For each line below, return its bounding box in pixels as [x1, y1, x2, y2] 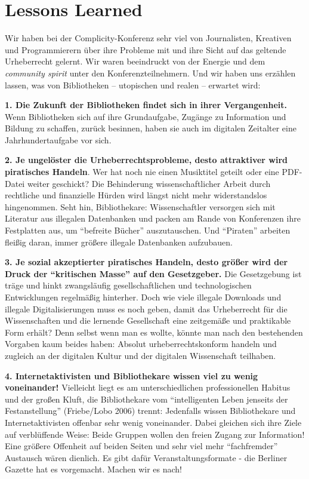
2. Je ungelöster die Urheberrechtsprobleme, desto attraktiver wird [5, 153, 288, 166]
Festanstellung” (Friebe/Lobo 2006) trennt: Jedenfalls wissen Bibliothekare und [5, 404, 296, 417]
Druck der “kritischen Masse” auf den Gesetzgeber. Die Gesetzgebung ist [5, 267, 302, 280]
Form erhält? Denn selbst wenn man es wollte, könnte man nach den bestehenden [5, 326, 303, 338]
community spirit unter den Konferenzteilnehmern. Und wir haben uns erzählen [5, 66, 296, 79]
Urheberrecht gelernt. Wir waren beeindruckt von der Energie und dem [5, 55, 265, 67]
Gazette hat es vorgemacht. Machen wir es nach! [5, 463, 182, 475]
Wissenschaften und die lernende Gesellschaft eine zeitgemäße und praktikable [5, 314, 291, 327]
